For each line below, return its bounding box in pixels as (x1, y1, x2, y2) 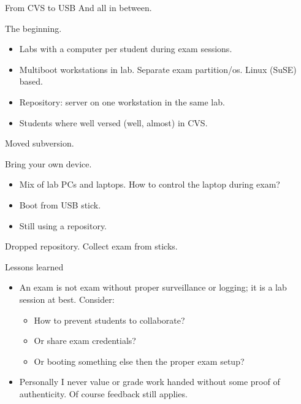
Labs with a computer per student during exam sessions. (19, 42, 232, 55)
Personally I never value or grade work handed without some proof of (19, 375, 280, 388)
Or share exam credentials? (34, 334, 136, 347)
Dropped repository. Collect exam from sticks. (5, 240, 178, 253)
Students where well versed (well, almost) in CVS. (19, 116, 208, 129)
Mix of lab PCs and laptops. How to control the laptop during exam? (19, 178, 280, 191)
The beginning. (5, 21, 62, 34)
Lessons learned (5, 260, 64, 273)
